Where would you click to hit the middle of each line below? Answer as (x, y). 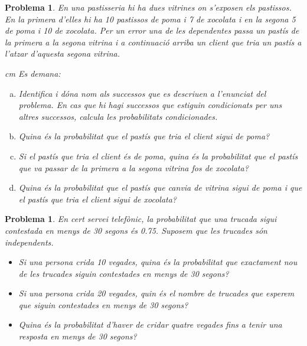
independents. (29, 242)
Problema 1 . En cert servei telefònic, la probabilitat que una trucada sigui (141, 219)
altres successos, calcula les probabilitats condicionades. (118, 116)
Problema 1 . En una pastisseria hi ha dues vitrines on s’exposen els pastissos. (148, 7)
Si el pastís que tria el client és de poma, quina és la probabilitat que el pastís (158, 156)
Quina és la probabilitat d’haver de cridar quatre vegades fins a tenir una (150, 324)
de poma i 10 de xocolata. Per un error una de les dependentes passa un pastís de (152, 30)
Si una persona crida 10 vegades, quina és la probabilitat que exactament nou (158, 262)
